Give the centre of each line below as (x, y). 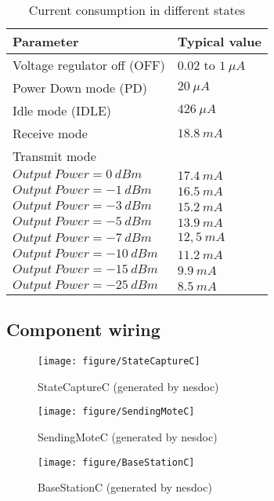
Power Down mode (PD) (80, 88)
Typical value (219, 41)
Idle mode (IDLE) (62, 110)
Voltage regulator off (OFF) (89, 65)
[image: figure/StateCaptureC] (119, 362)
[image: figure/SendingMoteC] (116, 412)
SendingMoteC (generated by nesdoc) (128, 437)
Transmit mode (54, 156)
